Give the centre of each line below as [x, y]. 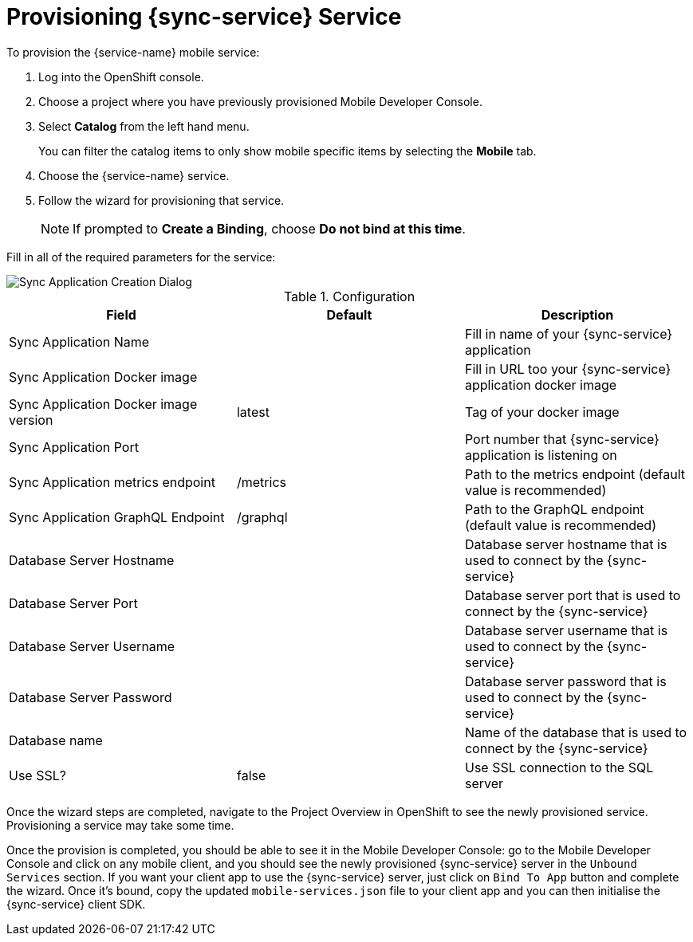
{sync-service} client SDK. [76, 904]
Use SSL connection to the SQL [559, 767]
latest [253, 412]
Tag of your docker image [542, 412]
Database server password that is [565, 681]
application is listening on [541, 455]
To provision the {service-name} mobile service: [133, 52]
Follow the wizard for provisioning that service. [161, 200]
